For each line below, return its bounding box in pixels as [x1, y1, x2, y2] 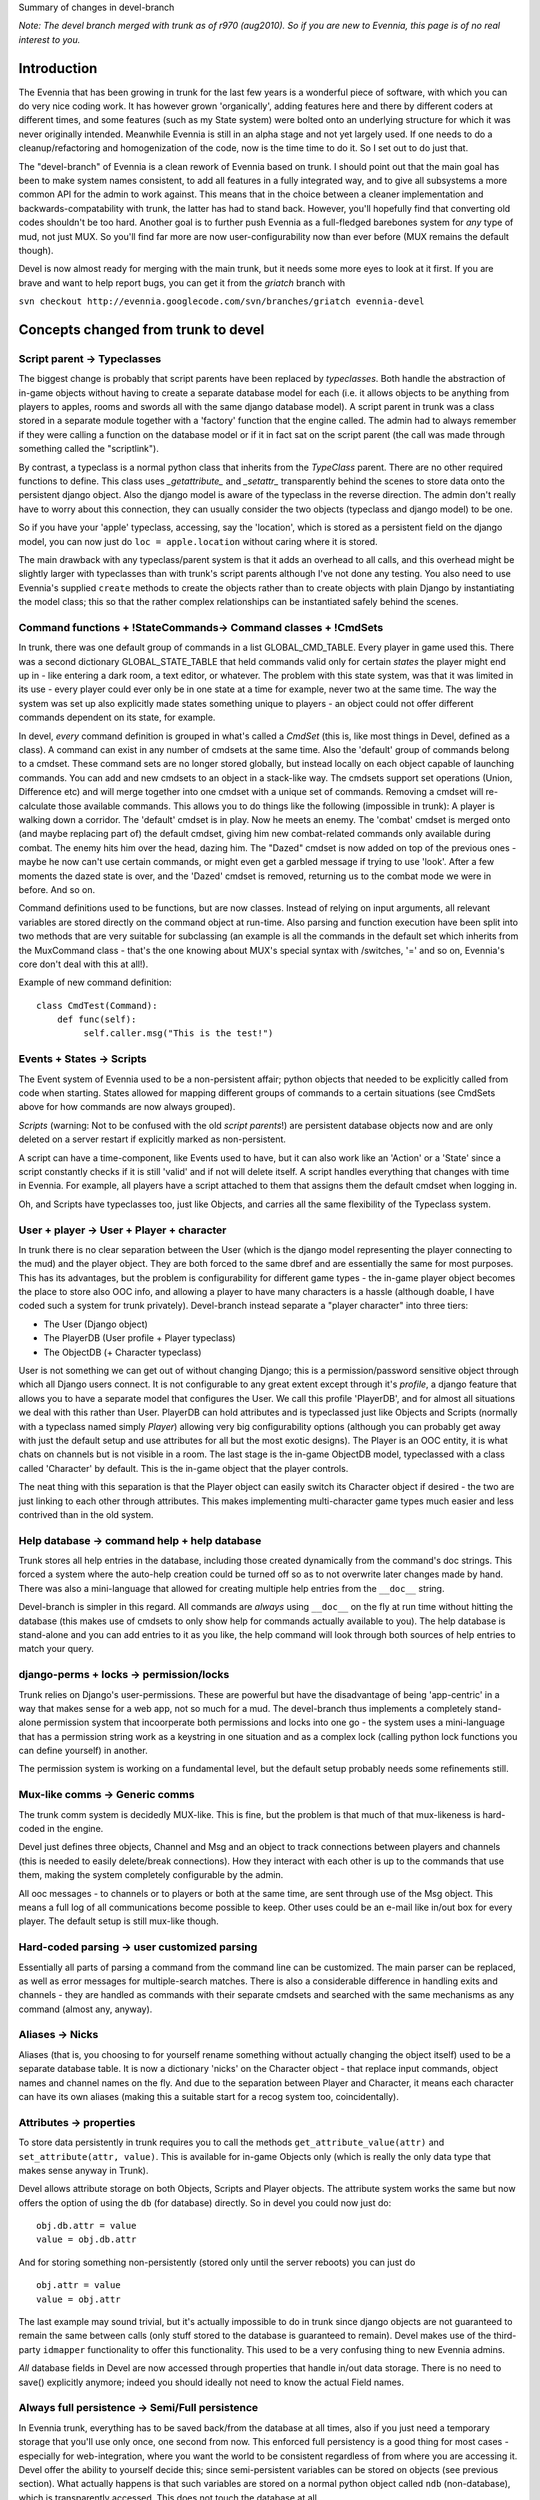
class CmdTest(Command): [36, 1000, 158, 1011]
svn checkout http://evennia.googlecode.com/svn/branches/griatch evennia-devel [18, 296, 425, 307]
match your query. [18, 1643, 95, 1655]
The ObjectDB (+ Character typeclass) [43, 1346, 202, 1358]
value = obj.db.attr [36, 2234, 137, 2245]
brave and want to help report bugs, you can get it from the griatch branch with [18, 276, 345, 289]
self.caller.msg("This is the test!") [83, 1028, 274, 1039]
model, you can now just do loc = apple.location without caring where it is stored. [18, 535, 379, 547]
